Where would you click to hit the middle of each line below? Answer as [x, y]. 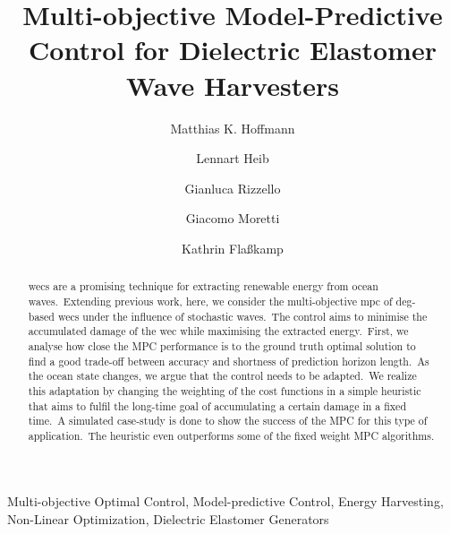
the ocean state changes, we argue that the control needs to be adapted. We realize [222, 376]
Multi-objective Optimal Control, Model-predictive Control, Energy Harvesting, [225, 501]
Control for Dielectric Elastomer [233, 50]
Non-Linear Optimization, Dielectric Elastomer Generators [168, 519]
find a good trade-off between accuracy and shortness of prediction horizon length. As [229, 361]
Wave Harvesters [233, 85]
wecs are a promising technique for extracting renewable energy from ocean [203, 286]
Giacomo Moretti [233, 218]
